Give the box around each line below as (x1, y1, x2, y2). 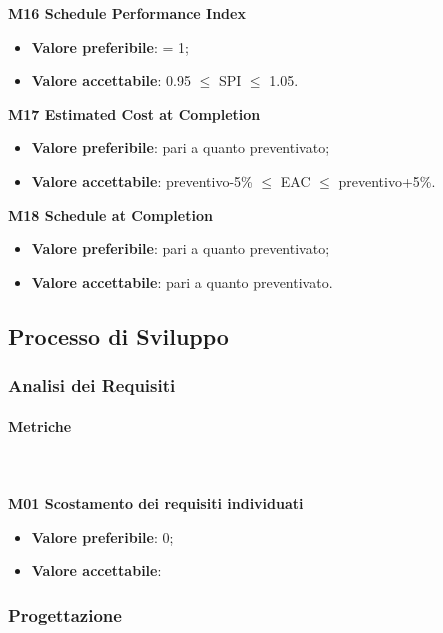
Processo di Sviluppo (8, 320, 229, 351)
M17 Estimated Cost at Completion (8, 103, 261, 124)
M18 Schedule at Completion (8, 204, 213, 225)
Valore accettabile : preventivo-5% (31, 170, 253, 191)
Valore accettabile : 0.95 (31, 70, 191, 91)
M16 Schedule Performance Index (8, 3, 246, 23)
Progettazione (8, 602, 122, 627)
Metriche (8, 415, 72, 436)
